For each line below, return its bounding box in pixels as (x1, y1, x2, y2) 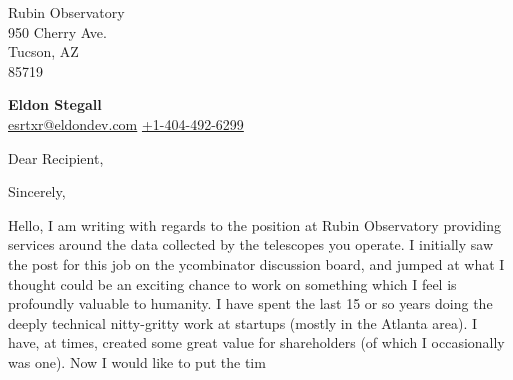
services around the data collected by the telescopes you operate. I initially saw (8, 234, 494, 255)
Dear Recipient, (8, 147, 104, 168)
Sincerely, (8, 181, 66, 202)
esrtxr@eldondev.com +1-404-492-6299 (8, 113, 244, 134)
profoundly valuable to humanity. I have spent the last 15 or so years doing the (8, 293, 493, 314)
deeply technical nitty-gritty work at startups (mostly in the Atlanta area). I (8, 312, 477, 333)
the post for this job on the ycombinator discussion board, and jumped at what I (8, 253, 505, 274)
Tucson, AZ (8, 41, 79, 62)
